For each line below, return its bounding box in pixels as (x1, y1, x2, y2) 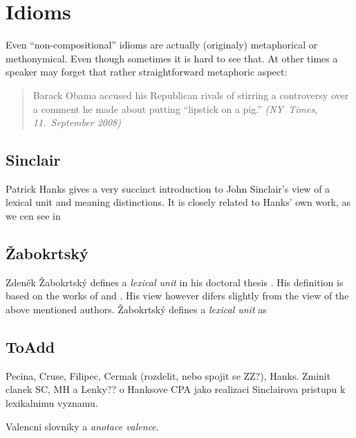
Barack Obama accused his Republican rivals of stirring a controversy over (32, 87, 349, 102)
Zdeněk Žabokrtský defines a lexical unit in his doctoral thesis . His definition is (6, 274, 344, 289)
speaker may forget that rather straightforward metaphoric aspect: (6, 64, 288, 79)
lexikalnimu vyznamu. (6, 396, 98, 410)
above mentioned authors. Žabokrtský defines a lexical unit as (6, 302, 267, 317)
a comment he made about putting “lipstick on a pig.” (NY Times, (32, 101, 318, 116)
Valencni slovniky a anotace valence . (6, 419, 159, 433)
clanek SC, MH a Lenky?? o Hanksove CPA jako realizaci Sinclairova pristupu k (6, 382, 346, 396)
